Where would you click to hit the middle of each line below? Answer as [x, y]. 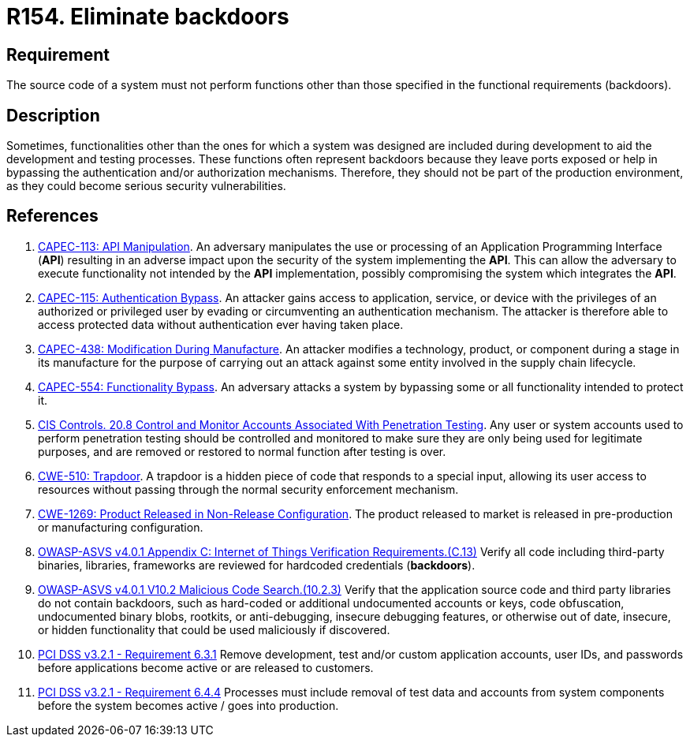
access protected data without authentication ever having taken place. [221, 324]
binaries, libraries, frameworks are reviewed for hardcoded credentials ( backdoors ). [257, 565]
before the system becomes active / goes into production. [188, 705]
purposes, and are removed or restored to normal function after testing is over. [242, 451]
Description [53, 115]
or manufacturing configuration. [121, 527]
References [52, 216]
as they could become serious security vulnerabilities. [146, 186]
